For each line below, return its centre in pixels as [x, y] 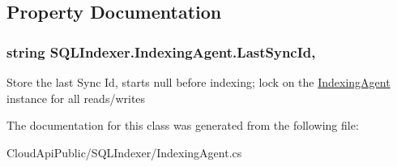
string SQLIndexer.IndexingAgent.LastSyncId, [161, 51]
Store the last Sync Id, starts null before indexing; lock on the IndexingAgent [198, 82]
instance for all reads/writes [76, 98]
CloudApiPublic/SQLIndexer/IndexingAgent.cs [124, 152]
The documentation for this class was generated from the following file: [183, 125]
